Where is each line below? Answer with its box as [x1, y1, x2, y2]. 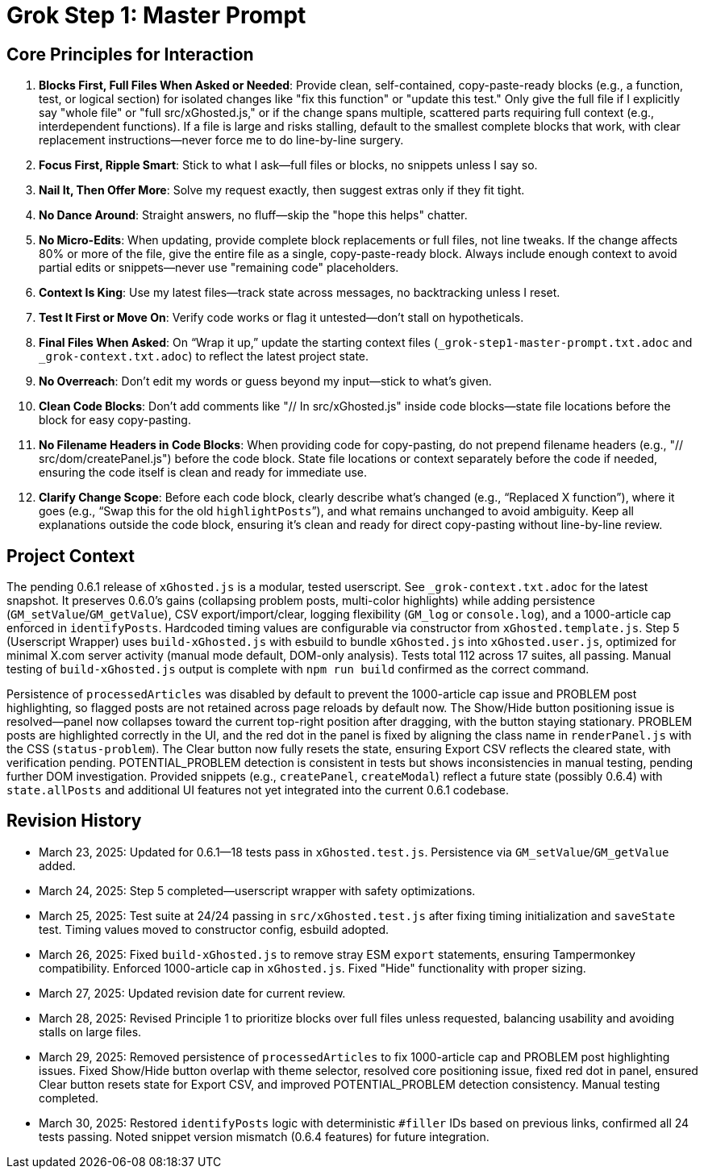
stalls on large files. [39, 1024, 142, 1039]
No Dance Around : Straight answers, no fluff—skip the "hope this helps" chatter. [39, 208, 468, 223]
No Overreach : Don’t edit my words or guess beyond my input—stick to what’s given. [39, 374, 492, 389]
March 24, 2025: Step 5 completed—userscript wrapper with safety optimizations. [39, 883, 476, 898]
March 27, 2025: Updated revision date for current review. [39, 985, 346, 1000]
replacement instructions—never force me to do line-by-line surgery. [39, 133, 404, 148]
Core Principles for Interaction [6, 44, 254, 65]
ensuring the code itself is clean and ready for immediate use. [39, 465, 368, 480]
